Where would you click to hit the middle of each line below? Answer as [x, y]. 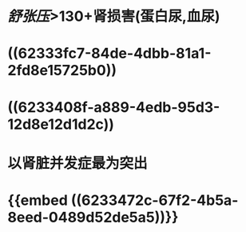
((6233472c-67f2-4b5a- [155, 200]
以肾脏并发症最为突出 [78, 163]
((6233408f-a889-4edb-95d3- [114, 107]
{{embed [38, 200]
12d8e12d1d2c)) [61, 124]
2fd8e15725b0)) [62, 71]
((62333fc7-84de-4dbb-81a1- [109, 54]
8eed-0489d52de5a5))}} [93, 217]
